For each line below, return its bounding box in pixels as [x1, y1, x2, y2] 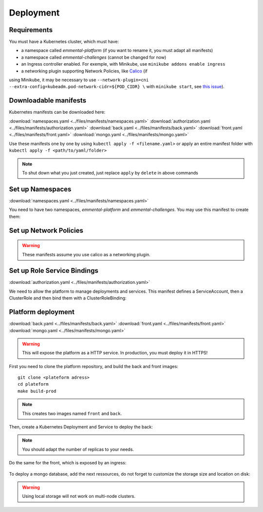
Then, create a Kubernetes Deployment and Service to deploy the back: [9, 424, 153, 430]
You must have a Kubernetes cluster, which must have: [9, 39, 119, 45]
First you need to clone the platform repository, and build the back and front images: [9, 363, 179, 369]
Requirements [9, 26, 53, 34]
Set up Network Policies [9, 226, 84, 234]
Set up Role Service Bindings [9, 266, 98, 275]
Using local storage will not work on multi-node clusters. [22, 494, 136, 499]
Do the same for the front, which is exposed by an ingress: [9, 460, 127, 466]
